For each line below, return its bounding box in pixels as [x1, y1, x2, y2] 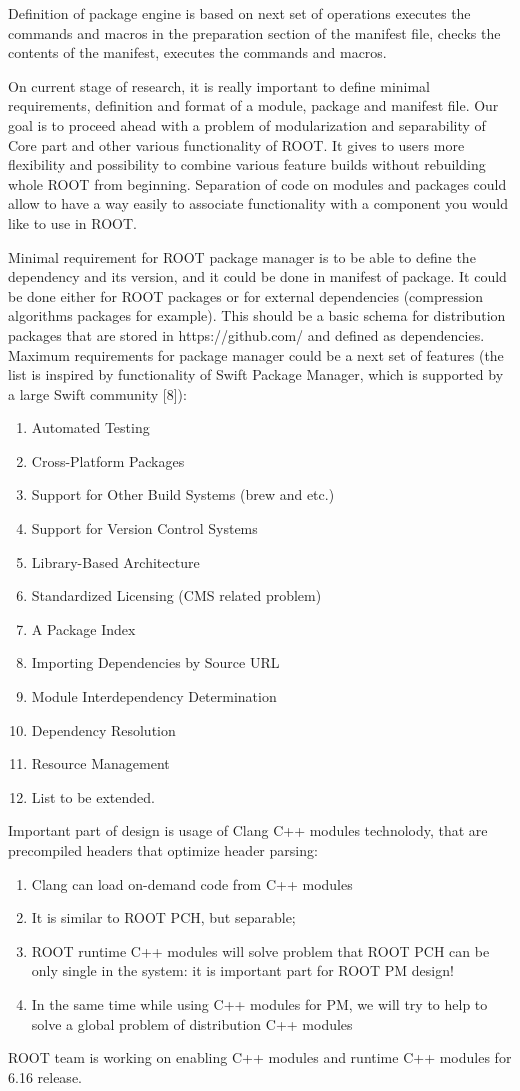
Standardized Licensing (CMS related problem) [31, 585, 322, 606]
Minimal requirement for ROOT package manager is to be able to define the [8, 246, 476, 267]
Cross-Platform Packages [31, 450, 185, 471]
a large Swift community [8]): [8, 383, 187, 404]
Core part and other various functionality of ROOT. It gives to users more [8, 134, 465, 155]
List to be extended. [31, 786, 155, 807]
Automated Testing [31, 417, 150, 438]
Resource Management [31, 753, 170, 774]
